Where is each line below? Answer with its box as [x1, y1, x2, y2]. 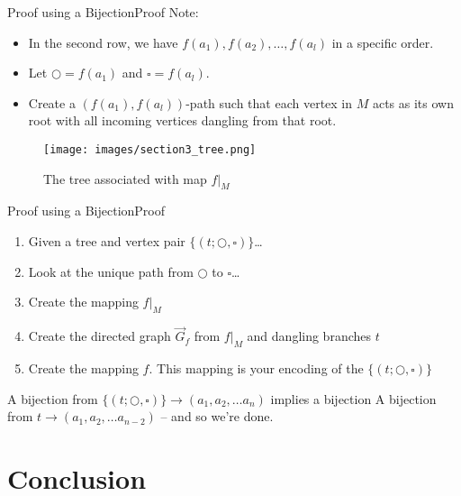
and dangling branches [247, 326, 372, 345]
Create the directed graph [28, 326, 171, 345]
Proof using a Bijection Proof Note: [7, 3, 199, 21]
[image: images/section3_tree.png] [43, 142, 257, 156]
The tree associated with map [43, 169, 207, 188]
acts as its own [372, 93, 454, 112]
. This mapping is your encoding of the [149, 359, 364, 378]
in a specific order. [331, 32, 434, 51]
